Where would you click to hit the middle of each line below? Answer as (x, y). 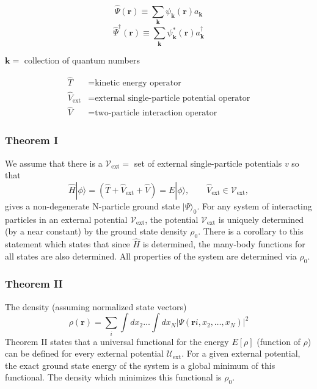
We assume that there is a (54, 163)
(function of (279, 341)
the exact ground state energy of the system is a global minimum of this (140, 365)
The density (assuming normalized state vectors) (96, 306)
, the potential (172, 219)
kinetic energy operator (138, 83)
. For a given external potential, (241, 353)
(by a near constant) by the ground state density (96, 231)
